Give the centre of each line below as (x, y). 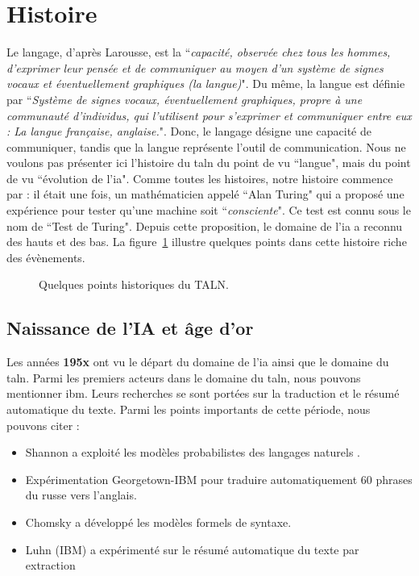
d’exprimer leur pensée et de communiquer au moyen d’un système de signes (195, 67)
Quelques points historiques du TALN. (134, 284)
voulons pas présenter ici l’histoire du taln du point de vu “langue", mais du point (209, 163)
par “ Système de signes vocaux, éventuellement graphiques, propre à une (185, 99)
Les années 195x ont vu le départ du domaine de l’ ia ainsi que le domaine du (198, 362)
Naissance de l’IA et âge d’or (130, 328)
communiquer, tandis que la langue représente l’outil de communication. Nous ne (206, 146)
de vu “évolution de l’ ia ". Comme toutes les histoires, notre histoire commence (200, 178)
